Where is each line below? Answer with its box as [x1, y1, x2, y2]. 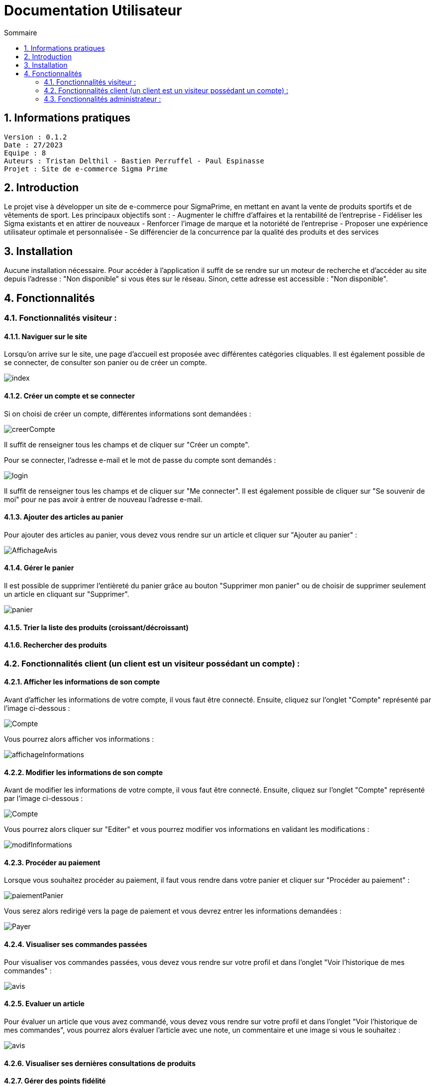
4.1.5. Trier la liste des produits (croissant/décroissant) [4, 623, 189, 632]
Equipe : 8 [4, 148, 46, 157]
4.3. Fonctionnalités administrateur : [44, 94, 161, 103]
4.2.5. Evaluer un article [4, 999, 85, 1008]
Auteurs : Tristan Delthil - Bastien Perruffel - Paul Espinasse [4, 156, 264, 165]
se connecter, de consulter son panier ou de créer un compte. [4, 358, 207, 367]
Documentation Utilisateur [4, 2, 182, 19]
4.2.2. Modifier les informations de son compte [4, 768, 163, 777]
